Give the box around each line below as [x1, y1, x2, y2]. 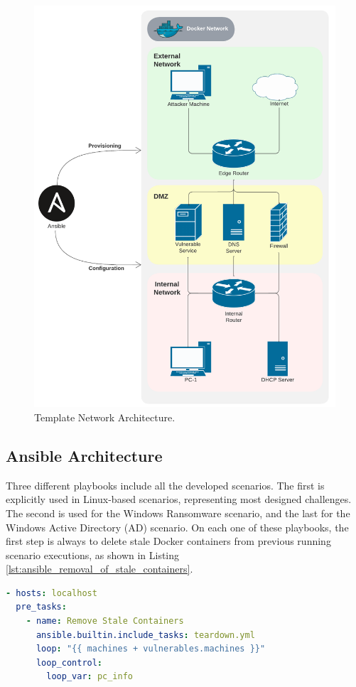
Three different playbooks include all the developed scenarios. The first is [6, 477, 325, 492]
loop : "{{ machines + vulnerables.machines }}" [36, 644, 266, 654]
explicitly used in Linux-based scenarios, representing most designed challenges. [6, 492, 352, 507]
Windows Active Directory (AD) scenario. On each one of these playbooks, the [6, 519, 349, 534]
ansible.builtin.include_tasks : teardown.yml [36, 629, 255, 640]
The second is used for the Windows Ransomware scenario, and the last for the [6, 505, 350, 520]
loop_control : [36, 657, 103, 668]
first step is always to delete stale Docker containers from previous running [6, 534, 331, 548]
